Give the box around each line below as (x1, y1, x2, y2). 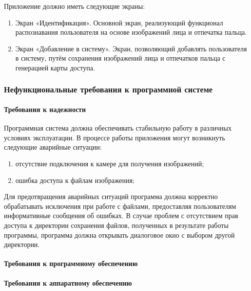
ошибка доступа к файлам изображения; (15, 175, 135, 185)
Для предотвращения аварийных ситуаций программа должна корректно (4, 191, 218, 201)
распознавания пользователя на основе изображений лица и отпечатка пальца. (15, 27, 247, 37)
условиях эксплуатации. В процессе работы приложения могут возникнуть (4, 132, 225, 142)
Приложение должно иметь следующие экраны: (4, 1, 145, 11)
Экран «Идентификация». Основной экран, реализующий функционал (15, 17, 223, 27)
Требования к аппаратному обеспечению (4, 277, 132, 288)
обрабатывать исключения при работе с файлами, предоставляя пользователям (4, 201, 236, 211)
